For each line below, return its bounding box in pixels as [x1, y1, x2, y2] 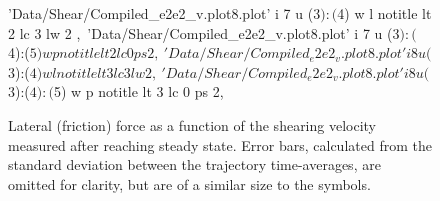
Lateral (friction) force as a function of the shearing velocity [8, 114, 377, 135]
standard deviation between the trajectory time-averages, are [8, 154, 381, 175]
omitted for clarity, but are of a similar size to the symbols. [8, 173, 371, 194]
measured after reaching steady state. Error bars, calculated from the [8, 134, 432, 155]
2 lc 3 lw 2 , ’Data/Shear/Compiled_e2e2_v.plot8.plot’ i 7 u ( [8, 22, 393, 43]
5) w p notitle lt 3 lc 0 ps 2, [53, 81, 224, 102]
